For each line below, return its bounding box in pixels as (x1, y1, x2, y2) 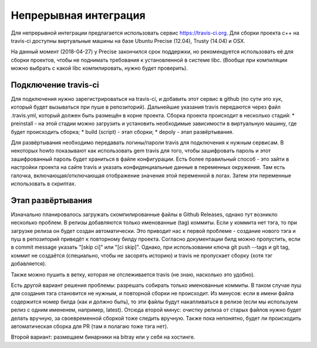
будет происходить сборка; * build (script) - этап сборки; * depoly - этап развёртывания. (11, 128, 234, 135)
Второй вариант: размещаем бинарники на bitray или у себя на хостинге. (11, 333, 195, 340)
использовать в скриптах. (11, 180, 76, 187)
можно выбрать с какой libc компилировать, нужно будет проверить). (11, 65, 188, 72)
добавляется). (11, 260, 47, 267)
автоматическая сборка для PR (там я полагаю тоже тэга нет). (11, 323, 168, 330)
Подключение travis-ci (11, 80, 99, 90)
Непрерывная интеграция (11, 9, 146, 22)
